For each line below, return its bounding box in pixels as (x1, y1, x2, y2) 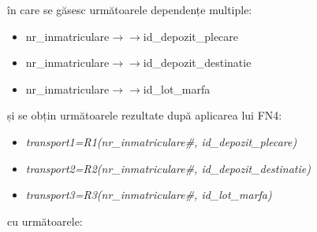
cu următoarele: (7, 212, 83, 229)
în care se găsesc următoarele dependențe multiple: (7, 2, 252, 17)
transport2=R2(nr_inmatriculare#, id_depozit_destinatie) (25, 160, 311, 176)
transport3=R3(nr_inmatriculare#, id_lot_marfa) (25, 186, 272, 203)
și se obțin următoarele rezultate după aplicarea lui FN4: (7, 107, 282, 123)
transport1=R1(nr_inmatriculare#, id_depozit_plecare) (25, 133, 297, 149)
